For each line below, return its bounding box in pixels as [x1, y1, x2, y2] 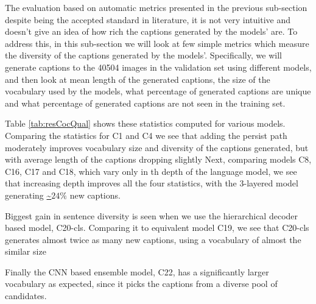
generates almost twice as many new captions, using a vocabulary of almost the [5, 233, 301, 246]
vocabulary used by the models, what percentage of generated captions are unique [5, 85, 311, 97]
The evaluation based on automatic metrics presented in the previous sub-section [5, 1, 307, 13]
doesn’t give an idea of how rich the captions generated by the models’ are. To [5, 25, 298, 38]
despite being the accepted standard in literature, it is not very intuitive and [5, 13, 291, 26]
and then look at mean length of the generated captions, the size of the [5, 72, 270, 85]
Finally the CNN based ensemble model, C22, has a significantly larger [5, 265, 269, 278]
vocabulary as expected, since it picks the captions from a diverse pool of [5, 277, 278, 290]
